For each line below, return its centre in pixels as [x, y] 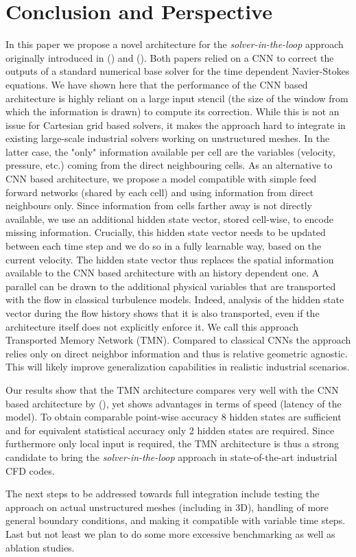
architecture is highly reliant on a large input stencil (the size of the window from [177, 98]
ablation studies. [40, 547]
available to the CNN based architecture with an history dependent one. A [163, 273]
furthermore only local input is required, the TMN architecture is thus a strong [172, 443]
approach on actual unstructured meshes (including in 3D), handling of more [167, 507]
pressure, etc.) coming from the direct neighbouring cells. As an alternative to [169, 165]
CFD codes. [30, 470]
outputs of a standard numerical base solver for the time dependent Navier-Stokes [178, 71]
